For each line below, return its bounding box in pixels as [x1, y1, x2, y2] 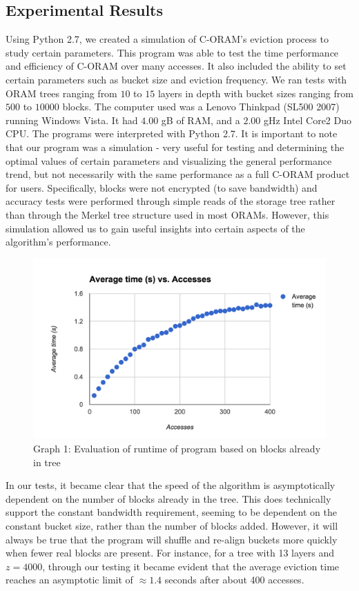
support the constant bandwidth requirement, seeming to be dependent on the [6, 505, 337, 519]
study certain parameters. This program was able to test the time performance [6, 45, 339, 59]
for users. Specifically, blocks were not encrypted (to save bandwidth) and [6, 180, 318, 194]
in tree [33, 454, 61, 469]
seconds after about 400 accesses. [164, 572, 304, 587]
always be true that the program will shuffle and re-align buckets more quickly [6, 532, 338, 546]
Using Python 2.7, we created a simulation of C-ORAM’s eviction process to [6, 32, 329, 46]
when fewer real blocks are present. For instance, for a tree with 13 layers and [6, 545, 334, 560]
